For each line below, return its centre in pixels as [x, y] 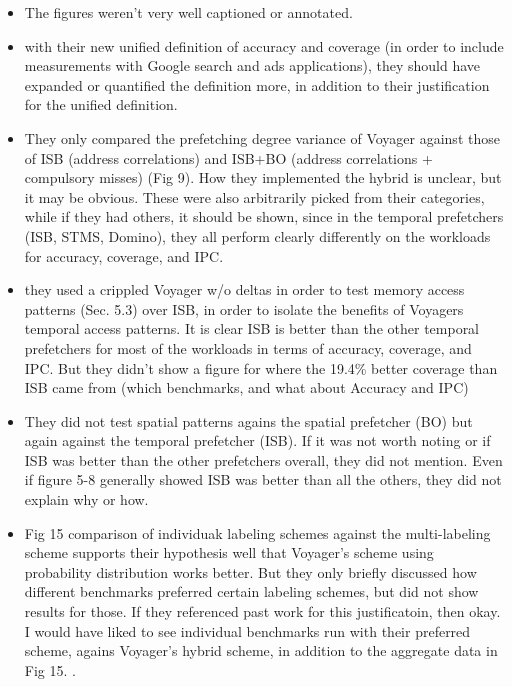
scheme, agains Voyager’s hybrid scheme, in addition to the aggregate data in [261, 650]
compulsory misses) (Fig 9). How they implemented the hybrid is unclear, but [263, 177]
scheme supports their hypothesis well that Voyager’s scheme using [229, 552]
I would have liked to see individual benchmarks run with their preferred [247, 630]
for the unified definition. [101, 104]
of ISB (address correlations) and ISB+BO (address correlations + [228, 157]
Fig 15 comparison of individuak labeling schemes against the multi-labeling [257, 532]
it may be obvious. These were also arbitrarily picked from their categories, [254, 196]
